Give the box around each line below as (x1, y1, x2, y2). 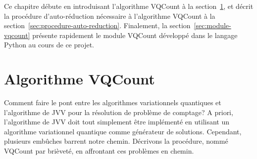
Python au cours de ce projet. (4, 40, 94, 50)
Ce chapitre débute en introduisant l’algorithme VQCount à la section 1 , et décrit (4, 1, 254, 11)
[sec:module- (194, 20, 231, 31)
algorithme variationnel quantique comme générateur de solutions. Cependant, (4, 126, 242, 136)
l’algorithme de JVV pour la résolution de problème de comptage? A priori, (4, 107, 233, 117)
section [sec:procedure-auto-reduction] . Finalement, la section (4, 20, 191, 31)
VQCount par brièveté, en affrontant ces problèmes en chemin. (4, 146, 194, 156)
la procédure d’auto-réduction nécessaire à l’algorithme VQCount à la (4, 10, 215, 21)
